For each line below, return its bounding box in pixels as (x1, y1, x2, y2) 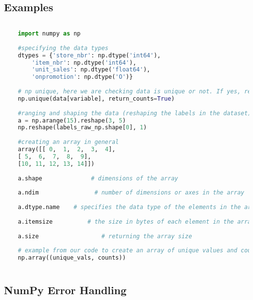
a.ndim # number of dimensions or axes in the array (18, 189, 244, 196)
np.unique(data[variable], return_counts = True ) (18, 95, 175, 102)
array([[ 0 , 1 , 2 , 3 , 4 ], (18, 146, 116, 153)
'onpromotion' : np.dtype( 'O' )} (32, 73, 133, 81)
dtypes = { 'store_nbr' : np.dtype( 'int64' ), (18, 52, 161, 59)
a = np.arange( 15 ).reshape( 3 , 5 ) (18, 117, 126, 124)
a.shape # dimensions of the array (18, 175, 178, 182)
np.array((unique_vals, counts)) (18, 254, 126, 262)
